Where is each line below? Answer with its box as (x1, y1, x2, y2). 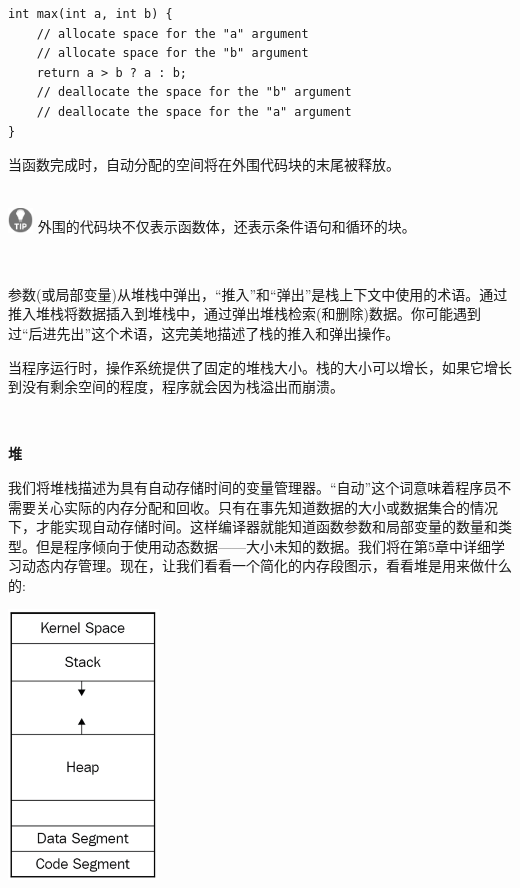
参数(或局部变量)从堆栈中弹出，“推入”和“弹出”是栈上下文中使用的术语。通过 (8, 283, 508, 304)
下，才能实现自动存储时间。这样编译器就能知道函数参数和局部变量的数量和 (8, 516, 498, 537)
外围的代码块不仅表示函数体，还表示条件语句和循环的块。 (37, 216, 416, 237)
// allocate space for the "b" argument (36, 46, 309, 61)
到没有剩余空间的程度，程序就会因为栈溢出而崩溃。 (8, 376, 344, 397)
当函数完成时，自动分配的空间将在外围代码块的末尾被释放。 (8, 154, 400, 175)
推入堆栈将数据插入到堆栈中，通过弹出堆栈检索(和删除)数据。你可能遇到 (8, 303, 481, 324)
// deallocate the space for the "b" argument (36, 85, 352, 100)
